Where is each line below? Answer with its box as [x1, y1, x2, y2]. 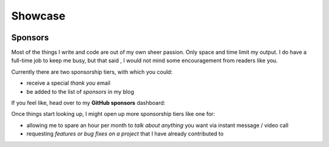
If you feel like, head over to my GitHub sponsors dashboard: [11, 99, 166, 107]
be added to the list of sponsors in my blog [26, 88, 134, 95]
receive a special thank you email [26, 79, 111, 87]
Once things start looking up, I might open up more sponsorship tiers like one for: [11, 110, 216, 118]
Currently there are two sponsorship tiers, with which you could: [11, 68, 173, 76]
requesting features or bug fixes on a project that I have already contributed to [26, 130, 224, 137]
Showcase [11, 9, 66, 23]
